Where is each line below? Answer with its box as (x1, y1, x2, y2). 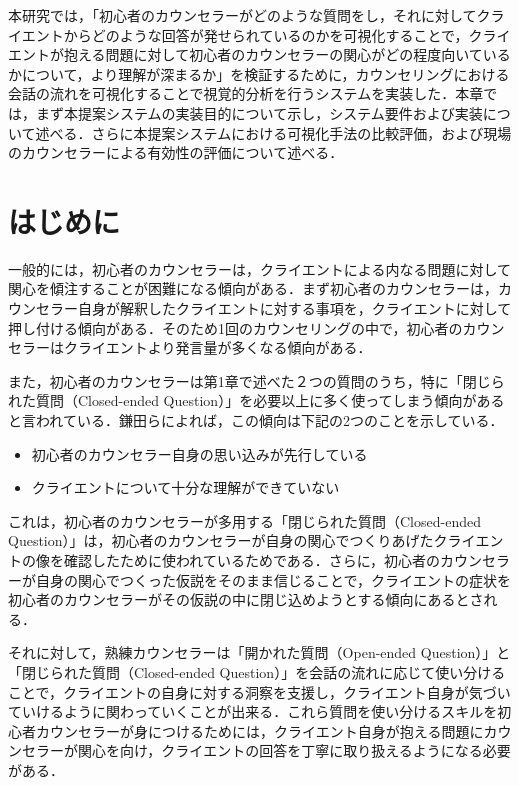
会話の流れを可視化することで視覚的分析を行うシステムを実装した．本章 (8, 83, 484, 104)
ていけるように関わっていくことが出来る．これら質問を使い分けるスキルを (8, 701, 498, 722)
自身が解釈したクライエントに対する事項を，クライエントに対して (77, 298, 512, 319)
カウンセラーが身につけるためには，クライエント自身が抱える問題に (35, 720, 484, 741)
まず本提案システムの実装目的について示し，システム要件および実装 (35, 102, 483, 123)
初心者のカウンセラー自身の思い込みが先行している (31, 443, 368, 464)
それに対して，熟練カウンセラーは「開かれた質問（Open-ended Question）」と (8, 642, 511, 663)
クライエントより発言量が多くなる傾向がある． (63, 337, 372, 358)
